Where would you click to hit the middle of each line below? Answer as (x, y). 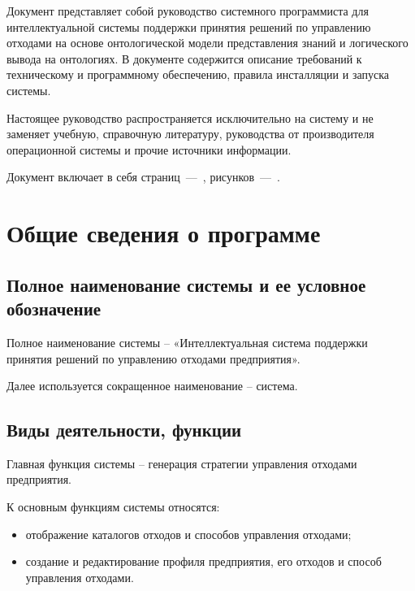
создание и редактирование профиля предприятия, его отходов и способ (203, 561)
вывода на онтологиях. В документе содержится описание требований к (184, 58)
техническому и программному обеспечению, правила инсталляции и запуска (198, 74)
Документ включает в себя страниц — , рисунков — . (143, 177)
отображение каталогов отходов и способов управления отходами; (188, 534)
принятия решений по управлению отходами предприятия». (153, 358)
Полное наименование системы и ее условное (186, 284)
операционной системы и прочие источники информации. (149, 149)
